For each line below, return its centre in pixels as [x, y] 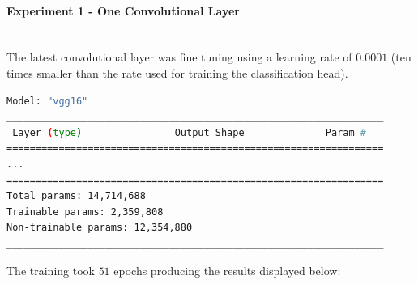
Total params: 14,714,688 [76, 196]
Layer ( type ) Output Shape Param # [189, 132]
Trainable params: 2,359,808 [85, 212]
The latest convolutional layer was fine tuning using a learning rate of [179, 57]
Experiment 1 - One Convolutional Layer [123, 10]
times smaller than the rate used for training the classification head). [177, 72]
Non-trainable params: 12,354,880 [100, 228]
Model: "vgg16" [47, 101]
